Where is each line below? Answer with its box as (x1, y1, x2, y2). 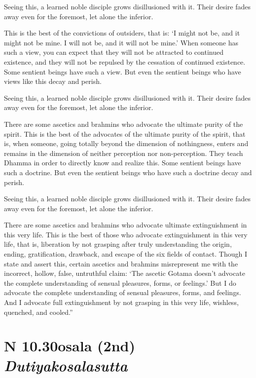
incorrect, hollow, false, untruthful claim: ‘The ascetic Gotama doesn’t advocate (4, 268, 245, 278)
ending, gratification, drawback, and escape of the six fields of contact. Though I (4, 249, 248, 259)
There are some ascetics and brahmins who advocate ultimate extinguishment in (4, 220, 247, 230)
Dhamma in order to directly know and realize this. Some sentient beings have (4, 157, 241, 168)
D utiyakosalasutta (4, 355, 128, 376)
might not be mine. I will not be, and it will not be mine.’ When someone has (4, 37, 238, 47)
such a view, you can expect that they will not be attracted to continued (4, 47, 223, 57)
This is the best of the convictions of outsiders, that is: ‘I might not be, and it (4, 28, 240, 38)
